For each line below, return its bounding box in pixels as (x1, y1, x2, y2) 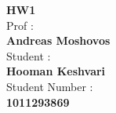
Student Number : (6, 78, 93, 94)
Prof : (6, 16, 34, 33)
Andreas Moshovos (6, 32, 111, 49)
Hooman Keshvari (6, 63, 106, 79)
